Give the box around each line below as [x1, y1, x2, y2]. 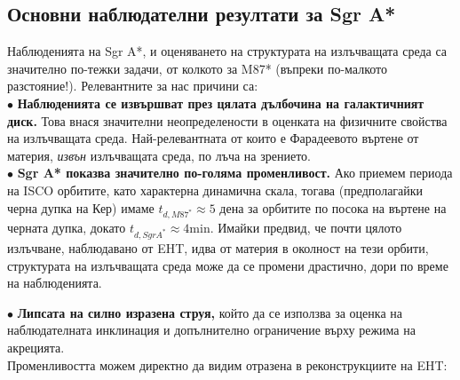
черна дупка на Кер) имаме [7, 198, 155, 217]
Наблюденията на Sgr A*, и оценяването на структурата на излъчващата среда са [7, 42, 448, 60]
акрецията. [7, 338, 65, 357]
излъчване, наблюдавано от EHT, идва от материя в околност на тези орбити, [7, 239, 429, 257]
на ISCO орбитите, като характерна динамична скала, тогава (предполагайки [7, 180, 424, 199]
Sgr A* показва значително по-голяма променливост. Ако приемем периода [17, 163, 453, 182]
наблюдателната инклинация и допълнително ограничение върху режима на [7, 321, 416, 339]
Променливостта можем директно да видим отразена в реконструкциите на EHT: [7, 355, 448, 374]
